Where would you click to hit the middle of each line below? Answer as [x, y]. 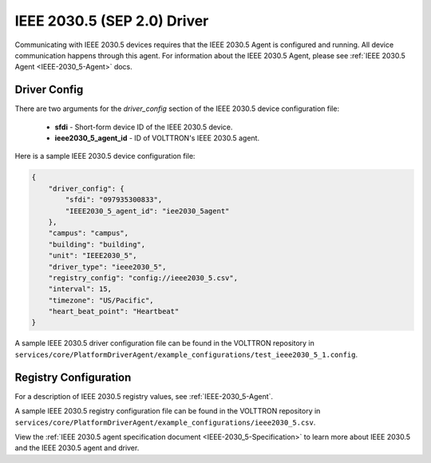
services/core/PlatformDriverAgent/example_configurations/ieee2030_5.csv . [165, 422]
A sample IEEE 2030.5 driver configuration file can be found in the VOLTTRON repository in [165, 343]
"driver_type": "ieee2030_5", [107, 267]
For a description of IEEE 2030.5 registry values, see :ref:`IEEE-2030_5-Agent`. [144, 396]
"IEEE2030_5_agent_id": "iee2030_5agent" [147, 211]
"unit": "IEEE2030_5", [93, 256]
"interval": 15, [80, 289]
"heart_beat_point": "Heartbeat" [114, 312]
